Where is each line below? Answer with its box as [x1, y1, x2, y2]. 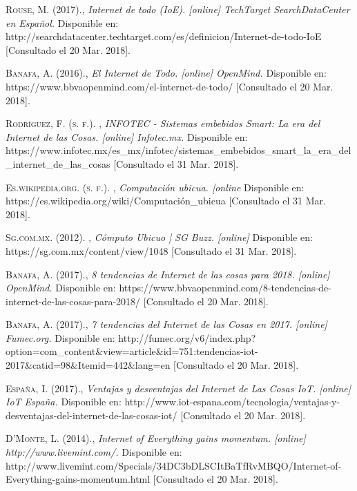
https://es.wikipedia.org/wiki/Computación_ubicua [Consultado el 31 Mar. [6, 193, 326, 208]
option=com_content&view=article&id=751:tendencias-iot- [6, 344, 258, 358]
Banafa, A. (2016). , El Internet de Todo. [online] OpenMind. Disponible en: [6, 66, 327, 80]
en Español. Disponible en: [6, 15, 119, 30]
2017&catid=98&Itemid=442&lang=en [6, 358, 171, 372]
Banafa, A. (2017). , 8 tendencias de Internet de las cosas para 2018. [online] [6, 267, 330, 281]
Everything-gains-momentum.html [6, 472, 151, 486]
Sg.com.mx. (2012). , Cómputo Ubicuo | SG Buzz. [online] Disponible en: [6, 230, 313, 244]
